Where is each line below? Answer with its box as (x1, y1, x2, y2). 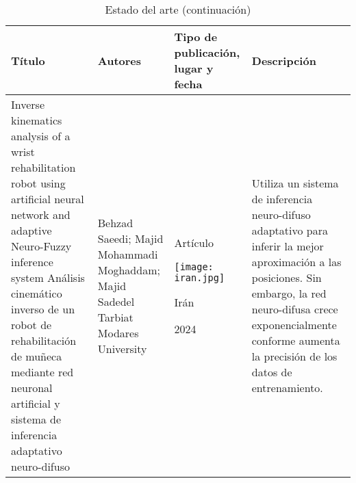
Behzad (97, 214, 133, 231)
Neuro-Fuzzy (11, 238, 72, 254)
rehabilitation (11, 159, 76, 175)
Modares (97, 324, 139, 341)
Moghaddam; (97, 261, 160, 278)
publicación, (174, 44, 240, 60)
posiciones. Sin (251, 270, 322, 285)
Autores (97, 52, 142, 68)
